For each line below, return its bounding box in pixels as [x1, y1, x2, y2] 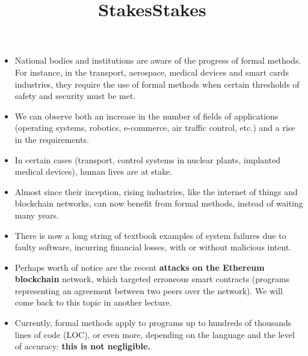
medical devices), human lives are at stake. [14, 165, 173, 178]
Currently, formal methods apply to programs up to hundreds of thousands [14, 316, 292, 329]
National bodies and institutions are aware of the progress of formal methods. [14, 54, 301, 67]
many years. [14, 208, 60, 221]
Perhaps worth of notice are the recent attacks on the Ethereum [14, 261, 265, 273]
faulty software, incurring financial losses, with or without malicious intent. [14, 241, 292, 253]
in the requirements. [14, 133, 89, 145]
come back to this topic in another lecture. [14, 296, 172, 309]
